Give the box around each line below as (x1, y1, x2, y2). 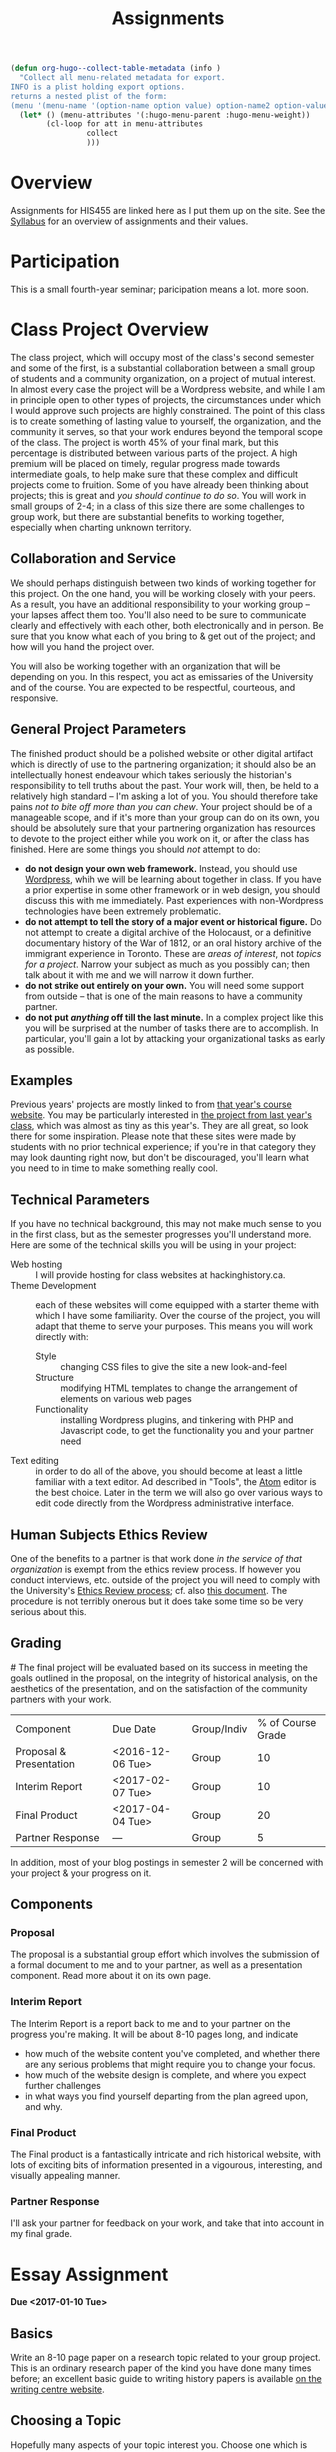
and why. (24, 2100, 63, 2112)
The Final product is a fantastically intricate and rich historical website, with (10, 2148, 322, 2161)
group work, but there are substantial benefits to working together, (10, 510, 285, 522)
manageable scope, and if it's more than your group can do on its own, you (10, 811, 320, 823)
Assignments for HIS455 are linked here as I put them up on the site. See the (10, 205, 326, 216)
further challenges (24, 2079, 102, 2091)
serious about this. (10, 1605, 87, 1617)
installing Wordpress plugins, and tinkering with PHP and (60, 1414, 294, 1426)
